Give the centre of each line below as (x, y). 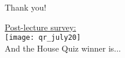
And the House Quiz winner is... (63, 48)
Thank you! (26, 7)
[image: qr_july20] (43, 38)
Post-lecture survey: (40, 27)
